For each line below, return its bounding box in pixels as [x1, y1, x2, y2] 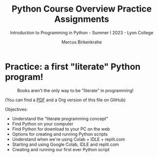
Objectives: [5, 106, 28, 112]
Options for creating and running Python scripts [12, 131, 108, 137]
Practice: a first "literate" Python [5, 61, 141, 72]
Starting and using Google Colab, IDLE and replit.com [12, 141, 119, 147]
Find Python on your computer [12, 121, 74, 126]
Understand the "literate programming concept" [12, 115, 108, 122]
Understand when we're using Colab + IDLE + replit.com [12, 136, 125, 142]
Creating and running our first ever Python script [12, 146, 110, 152]
